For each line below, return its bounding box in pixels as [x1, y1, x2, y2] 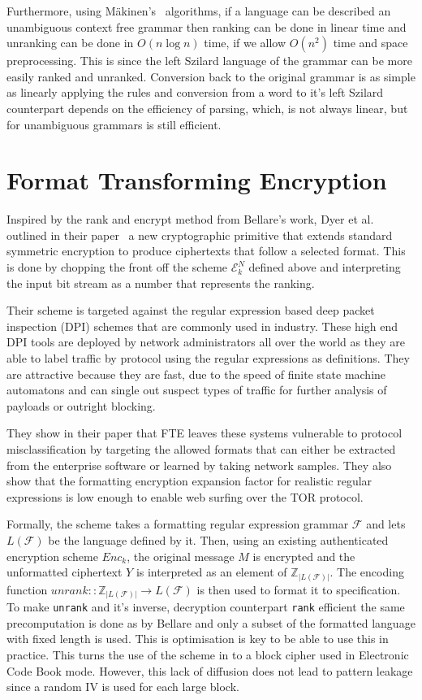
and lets [366, 515, 406, 533]
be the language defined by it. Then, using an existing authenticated [48, 531, 389, 548]
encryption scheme [6, 547, 98, 564]
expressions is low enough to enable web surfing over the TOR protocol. [6, 488, 364, 505]
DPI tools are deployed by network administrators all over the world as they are [6, 333, 405, 350]
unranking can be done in [6, 34, 134, 51]
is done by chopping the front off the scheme [6, 259, 228, 276]
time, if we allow [204, 34, 286, 51]
